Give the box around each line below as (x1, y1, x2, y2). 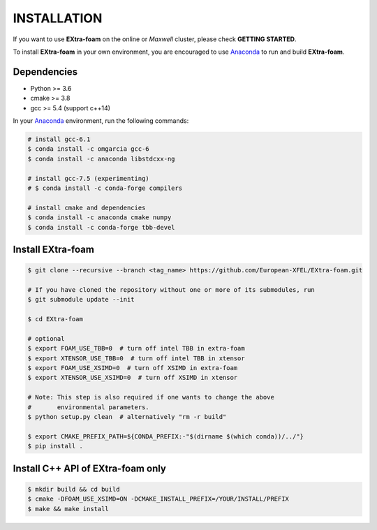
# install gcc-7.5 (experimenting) (27, 175, 149, 182)
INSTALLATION (13, 10, 103, 26)
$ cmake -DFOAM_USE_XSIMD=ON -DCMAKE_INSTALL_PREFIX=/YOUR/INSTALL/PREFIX (27, 495, 290, 503)
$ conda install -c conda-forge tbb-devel (27, 223, 175, 231)
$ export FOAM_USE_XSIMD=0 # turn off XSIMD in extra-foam (27, 364, 238, 372)
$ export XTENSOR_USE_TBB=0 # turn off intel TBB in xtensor (27, 354, 245, 362)
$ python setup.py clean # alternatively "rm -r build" (27, 413, 227, 420)
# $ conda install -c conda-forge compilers (27, 184, 183, 192)
